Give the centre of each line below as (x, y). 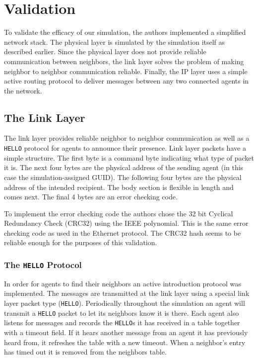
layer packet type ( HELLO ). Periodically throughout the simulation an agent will (125, 303)
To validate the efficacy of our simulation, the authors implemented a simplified (125, 32)
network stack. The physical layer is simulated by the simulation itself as (115, 42)
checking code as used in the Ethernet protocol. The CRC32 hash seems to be (123, 232)
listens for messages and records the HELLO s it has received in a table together (122, 322)
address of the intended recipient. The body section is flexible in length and (119, 187)
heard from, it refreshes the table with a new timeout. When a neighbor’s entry (125, 342)
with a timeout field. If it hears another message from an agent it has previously (126, 332)
